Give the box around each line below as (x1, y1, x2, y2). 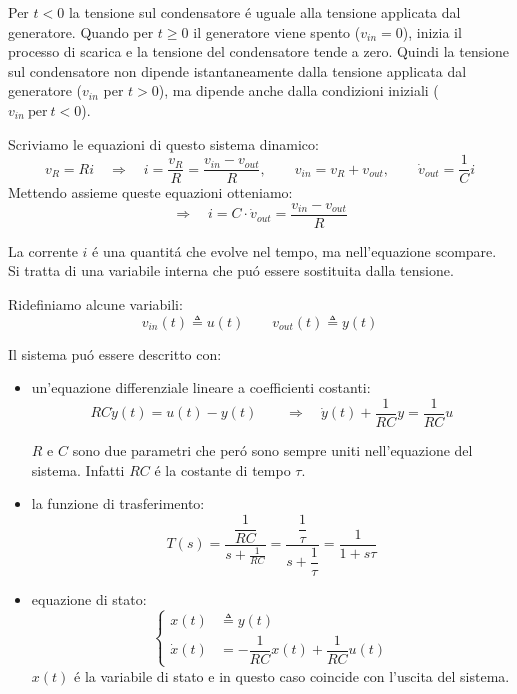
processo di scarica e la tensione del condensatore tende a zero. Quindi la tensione (8, 41, 510, 62)
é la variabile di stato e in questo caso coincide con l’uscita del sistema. (74, 665, 510, 686)
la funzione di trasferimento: (31, 493, 205, 514)
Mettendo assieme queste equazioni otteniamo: (8, 182, 293, 203)
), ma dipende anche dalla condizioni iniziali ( (158, 80, 439, 101)
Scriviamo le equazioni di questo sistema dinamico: (8, 133, 319, 154)
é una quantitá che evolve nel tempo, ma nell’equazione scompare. (92, 240, 497, 261)
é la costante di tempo (154, 459, 291, 480)
